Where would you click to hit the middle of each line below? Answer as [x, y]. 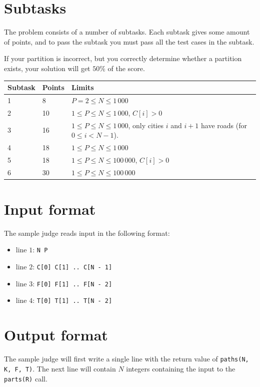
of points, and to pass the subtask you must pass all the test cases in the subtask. [129, 41]
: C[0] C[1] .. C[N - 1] [72, 267]
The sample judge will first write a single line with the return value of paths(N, [126, 359]
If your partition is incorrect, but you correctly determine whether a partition [123, 58]
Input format [50, 209]
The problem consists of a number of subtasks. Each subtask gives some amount [127, 32]
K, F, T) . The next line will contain [60, 368]
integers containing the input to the [181, 368]
